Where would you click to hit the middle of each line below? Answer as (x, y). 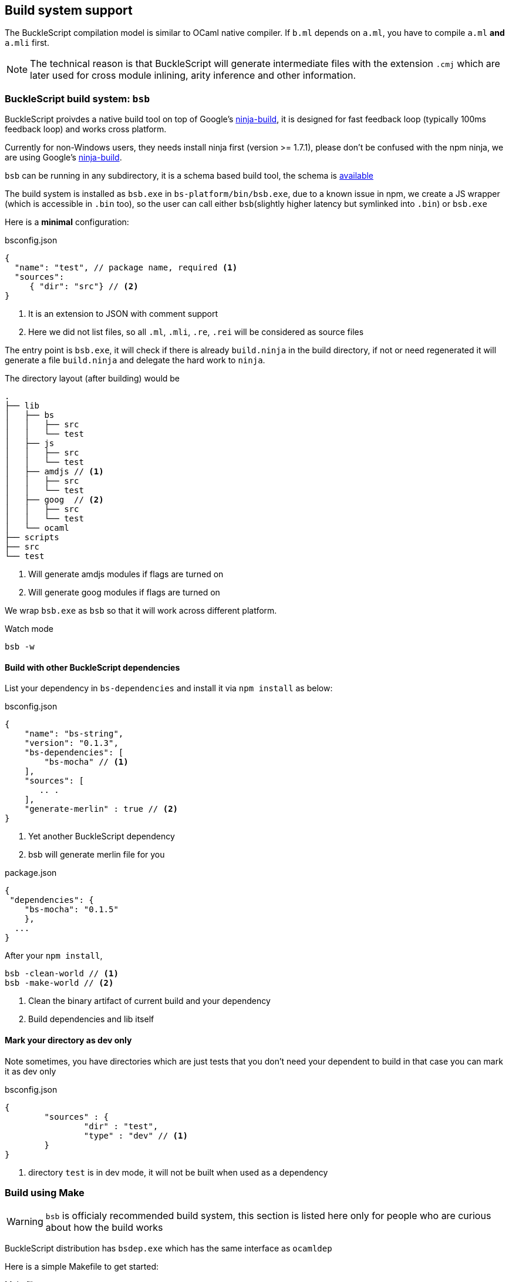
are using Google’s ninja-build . (63, 158)
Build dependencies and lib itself (91, 1019)
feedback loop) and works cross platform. (86, 129)
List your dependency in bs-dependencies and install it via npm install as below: (169, 688)
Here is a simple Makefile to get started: (82, 1267)
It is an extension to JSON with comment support (123, 314)
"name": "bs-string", (74, 734)
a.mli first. (27, 43)
